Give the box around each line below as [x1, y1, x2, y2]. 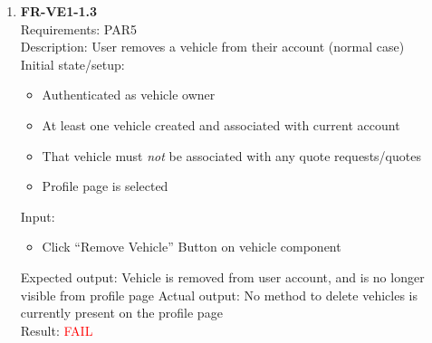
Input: [20, 206, 55, 225]
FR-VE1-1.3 [20, 2, 98, 20]
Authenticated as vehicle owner [42, 85, 216, 104]
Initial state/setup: [20, 54, 125, 73]
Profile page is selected [42, 176, 168, 195]
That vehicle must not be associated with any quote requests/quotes [42, 146, 421, 165]
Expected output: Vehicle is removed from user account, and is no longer [20, 267, 425, 286]
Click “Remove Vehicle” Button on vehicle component [42, 237, 341, 256]
